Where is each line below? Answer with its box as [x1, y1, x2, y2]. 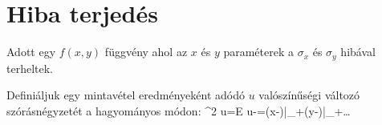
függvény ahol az [104, 43, 188, 60]
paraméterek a [223, 43, 294, 60]
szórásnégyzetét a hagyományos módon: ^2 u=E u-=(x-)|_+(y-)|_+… [6, 102, 351, 119]
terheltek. [6, 59, 53, 76]
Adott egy [6, 43, 56, 60]
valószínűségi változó [258, 87, 360, 103]
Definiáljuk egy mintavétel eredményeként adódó [6, 87, 245, 103]
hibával [340, 43, 376, 60]
